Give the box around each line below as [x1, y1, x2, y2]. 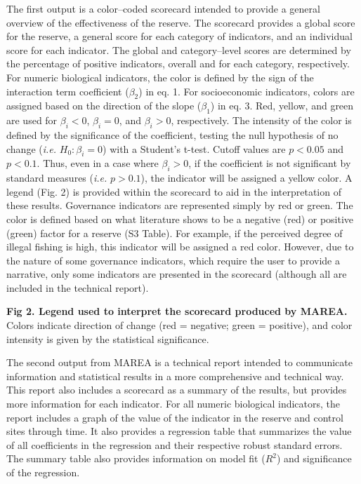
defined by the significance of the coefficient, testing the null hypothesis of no [6, 127, 339, 142]
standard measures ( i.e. [6, 170, 107, 185]
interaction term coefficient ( [6, 83, 129, 98]
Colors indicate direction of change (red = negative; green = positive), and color [6, 318, 353, 332]
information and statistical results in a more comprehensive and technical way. [6, 368, 344, 383]
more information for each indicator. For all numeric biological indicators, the [6, 396, 341, 411]
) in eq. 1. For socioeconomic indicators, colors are [138, 83, 355, 98]
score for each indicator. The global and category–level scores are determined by [6, 42, 351, 57]
